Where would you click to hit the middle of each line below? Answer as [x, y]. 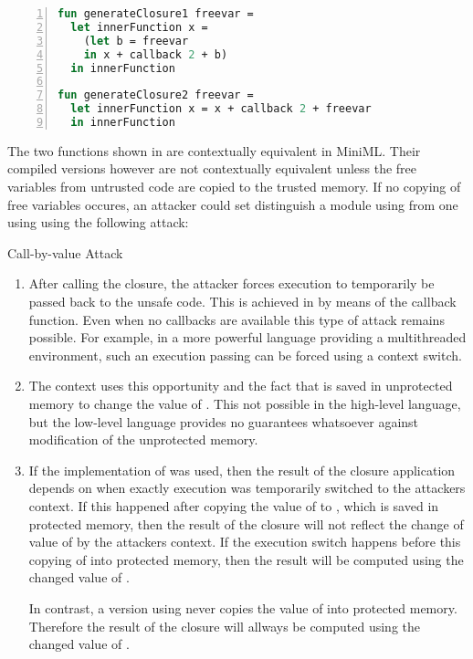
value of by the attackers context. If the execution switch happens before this [245, 542]
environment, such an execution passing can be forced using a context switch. [245, 355]
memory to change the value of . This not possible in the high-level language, [245, 403]
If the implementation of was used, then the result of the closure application [242, 470]
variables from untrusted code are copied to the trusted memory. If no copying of [234, 187]
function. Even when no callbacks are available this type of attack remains [236, 319]
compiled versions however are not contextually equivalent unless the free [212, 168]
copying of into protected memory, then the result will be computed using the [246, 559]
